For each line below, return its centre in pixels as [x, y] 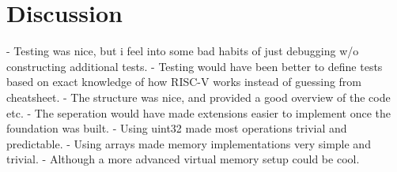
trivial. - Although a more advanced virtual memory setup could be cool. [183, 159]
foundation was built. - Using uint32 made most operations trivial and [177, 128]
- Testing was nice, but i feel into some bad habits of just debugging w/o [183, 51]
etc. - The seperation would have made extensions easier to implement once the [199, 112]
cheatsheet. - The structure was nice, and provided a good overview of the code [198, 97]
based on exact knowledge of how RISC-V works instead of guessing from [184, 82]
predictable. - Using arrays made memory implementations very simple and [189, 143]
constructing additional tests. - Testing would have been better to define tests [195, 66]
